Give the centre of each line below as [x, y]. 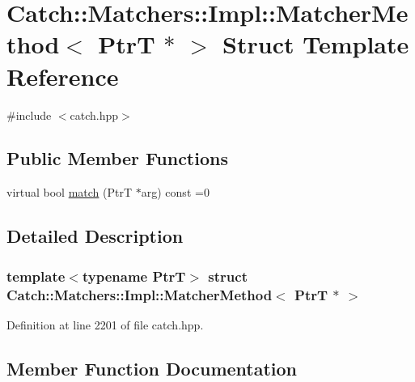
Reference [63, 76]
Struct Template [316, 44]
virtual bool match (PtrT [70, 192]
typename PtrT [134, 276]
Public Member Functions [117, 158]
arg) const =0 [175, 192]
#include [29, 115]
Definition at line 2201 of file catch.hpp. [105, 324]
